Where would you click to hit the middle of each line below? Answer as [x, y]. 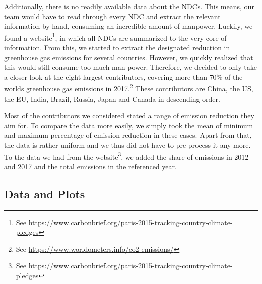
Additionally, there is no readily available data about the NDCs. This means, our [129, 6]
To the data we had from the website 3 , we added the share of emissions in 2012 [126, 156]
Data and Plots [45, 193]
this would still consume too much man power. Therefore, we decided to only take [130, 67]
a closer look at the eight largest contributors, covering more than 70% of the [123, 77]
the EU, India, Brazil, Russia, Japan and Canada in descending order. [112, 98]
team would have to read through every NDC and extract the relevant [112, 16]
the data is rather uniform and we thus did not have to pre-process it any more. [127, 145]
